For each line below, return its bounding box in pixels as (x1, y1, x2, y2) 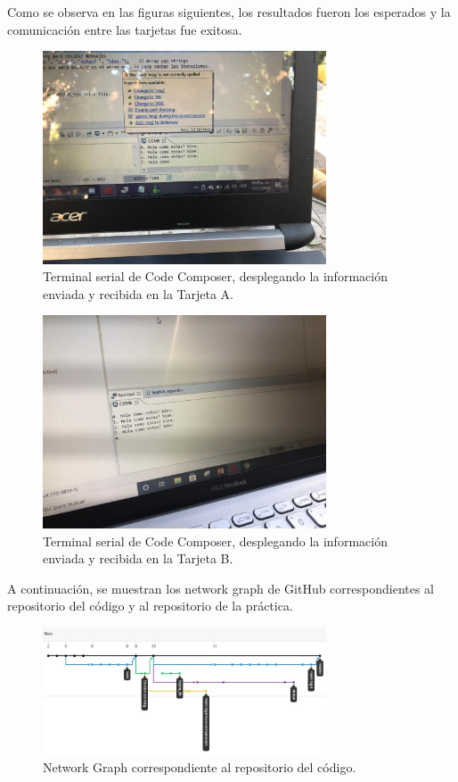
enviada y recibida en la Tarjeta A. (43, 284, 233, 303)
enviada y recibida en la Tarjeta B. (43, 549, 233, 568)
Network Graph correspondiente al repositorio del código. (43, 758, 356, 777)
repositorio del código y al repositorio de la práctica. (7, 596, 293, 615)
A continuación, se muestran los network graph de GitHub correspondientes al (7, 578, 435, 597)
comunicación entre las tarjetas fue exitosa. (7, 20, 242, 38)
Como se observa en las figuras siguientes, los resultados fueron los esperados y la (7, 3, 451, 21)
